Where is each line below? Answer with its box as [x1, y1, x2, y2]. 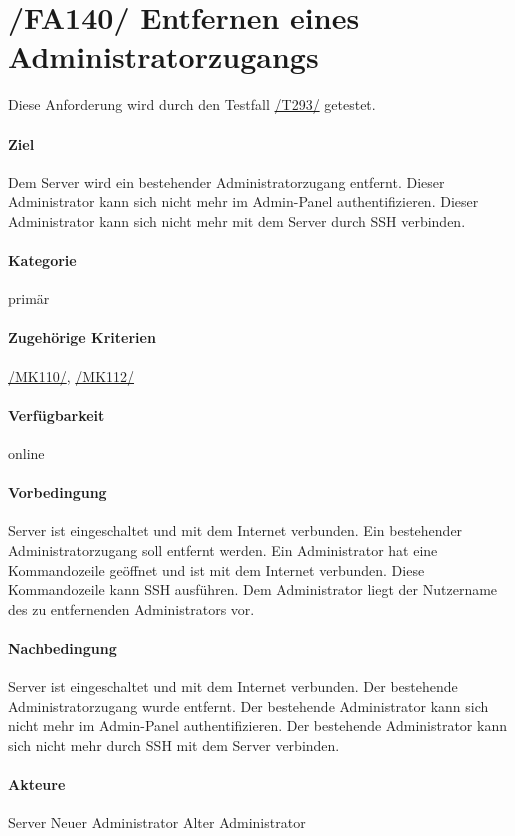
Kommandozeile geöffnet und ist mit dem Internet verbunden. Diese [8, 559, 425, 580]
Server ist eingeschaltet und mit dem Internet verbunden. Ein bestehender [8, 520, 463, 541]
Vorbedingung [8, 482, 107, 503]
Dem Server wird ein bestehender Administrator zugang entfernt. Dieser [8, 171, 445, 192]
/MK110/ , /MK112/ [8, 365, 135, 386]
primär [8, 288, 50, 309]
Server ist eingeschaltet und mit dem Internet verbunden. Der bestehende [8, 676, 458, 697]
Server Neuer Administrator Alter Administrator [8, 812, 306, 833]
